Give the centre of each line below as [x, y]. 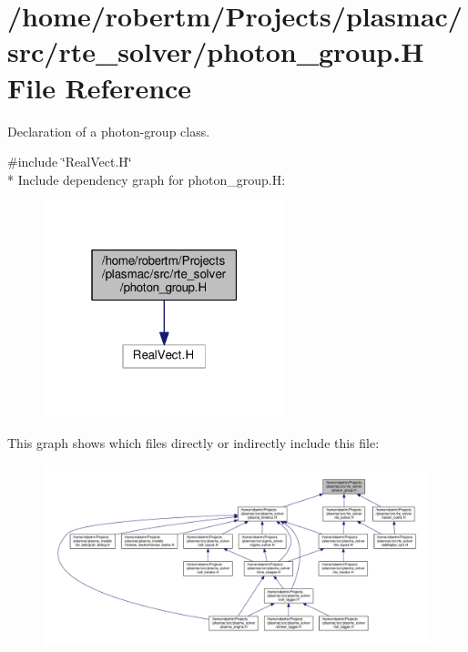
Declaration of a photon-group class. [109, 131]
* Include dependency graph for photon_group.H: [147, 179]
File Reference [100, 87]
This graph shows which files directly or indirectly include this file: [193, 443]
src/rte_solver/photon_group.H [216, 51]
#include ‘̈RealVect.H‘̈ [70, 162]
